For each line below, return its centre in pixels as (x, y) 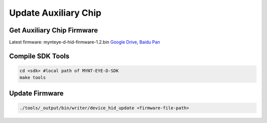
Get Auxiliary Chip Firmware (54, 30)
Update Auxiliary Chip (55, 13)
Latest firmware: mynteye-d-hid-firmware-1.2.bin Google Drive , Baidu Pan (85, 42)
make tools (33, 78)
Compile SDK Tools (39, 56)
